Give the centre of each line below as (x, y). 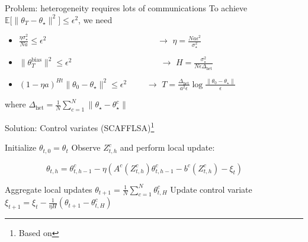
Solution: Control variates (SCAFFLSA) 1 (80, 126)
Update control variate (211, 189)
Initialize (21, 147)
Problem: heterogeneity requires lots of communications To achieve (126, 8)
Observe (86, 147)
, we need (95, 19)
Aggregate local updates (49, 189)
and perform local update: (167, 147)
